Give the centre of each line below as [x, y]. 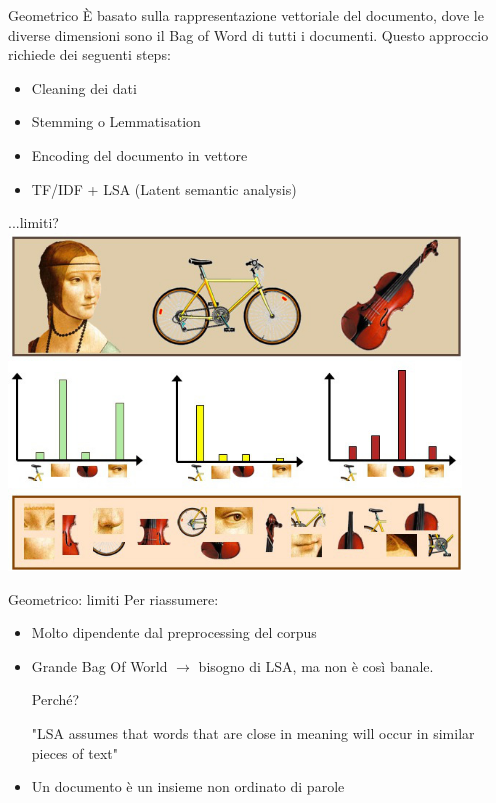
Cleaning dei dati [84, 87]
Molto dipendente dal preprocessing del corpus [174, 632]
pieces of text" [74, 752]
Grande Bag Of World [99, 665]
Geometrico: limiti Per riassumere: [113, 598]
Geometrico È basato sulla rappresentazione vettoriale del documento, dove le [246, 15]
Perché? [55, 699]
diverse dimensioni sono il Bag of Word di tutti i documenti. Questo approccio [248, 34]
